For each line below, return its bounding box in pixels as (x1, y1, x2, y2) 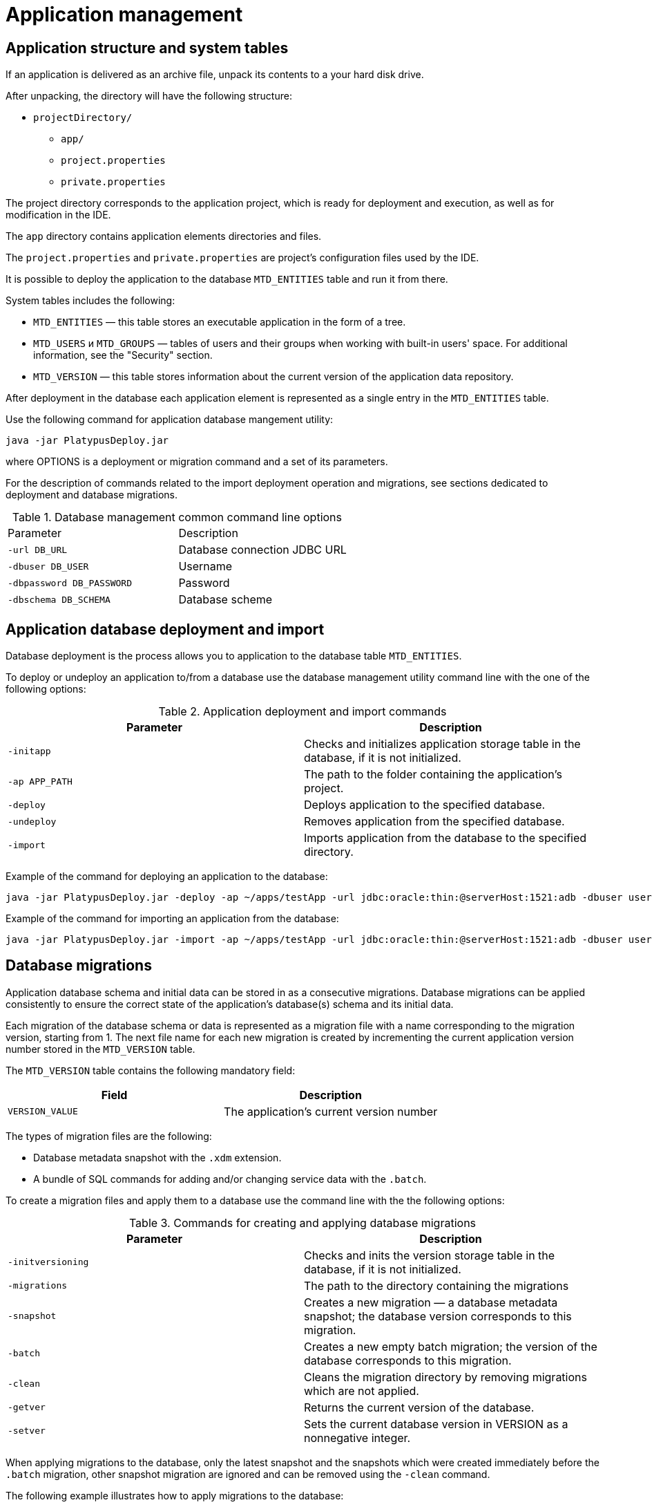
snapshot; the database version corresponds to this (304, 1309, 572, 1323)
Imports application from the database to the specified (304, 831, 587, 845)
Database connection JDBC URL (178, 543, 347, 557)
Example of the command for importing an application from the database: (6, 912, 339, 925)
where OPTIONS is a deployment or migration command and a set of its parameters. (6, 456, 388, 468)
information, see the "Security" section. (33, 349, 213, 362)
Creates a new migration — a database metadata (304, 1295, 558, 1309)
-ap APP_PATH (8, 776, 73, 787)
